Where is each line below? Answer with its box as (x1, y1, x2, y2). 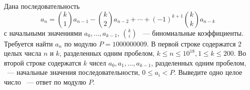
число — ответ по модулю (4, 76, 87, 87)
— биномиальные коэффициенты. (143, 27, 244, 38)
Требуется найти (4, 38, 53, 48)
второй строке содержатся (4, 57, 81, 67)
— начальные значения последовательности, (7, 67, 140, 77)
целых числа (4, 48, 41, 58)
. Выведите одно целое (174, 67, 243, 77)
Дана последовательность (4, 1, 80, 11)
